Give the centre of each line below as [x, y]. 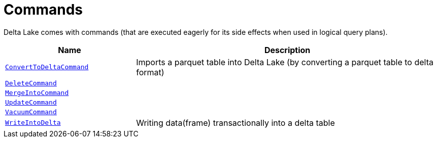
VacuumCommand [31, 112]
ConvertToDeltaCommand [47, 67]
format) [150, 72]
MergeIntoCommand [37, 92]
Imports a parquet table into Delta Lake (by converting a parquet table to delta [285, 62]
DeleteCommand [31, 83]
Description [287, 50]
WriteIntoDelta [33, 123]
